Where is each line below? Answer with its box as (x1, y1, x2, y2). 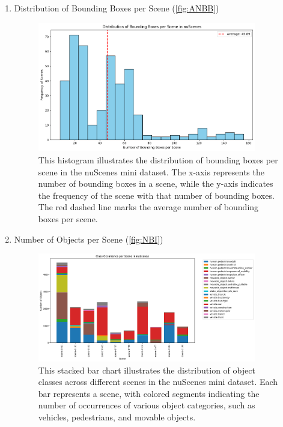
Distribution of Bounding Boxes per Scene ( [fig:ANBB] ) (14, 2, 219, 14)
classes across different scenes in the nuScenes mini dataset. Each (38, 375, 278, 388)
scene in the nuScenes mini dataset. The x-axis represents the (38, 165, 264, 178)
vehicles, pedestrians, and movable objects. (38, 411, 196, 423)
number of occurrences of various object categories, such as (38, 399, 255, 411)
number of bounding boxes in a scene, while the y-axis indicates (38, 177, 273, 190)
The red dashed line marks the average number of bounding (38, 201, 259, 213)
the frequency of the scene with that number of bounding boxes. (38, 189, 275, 201)
